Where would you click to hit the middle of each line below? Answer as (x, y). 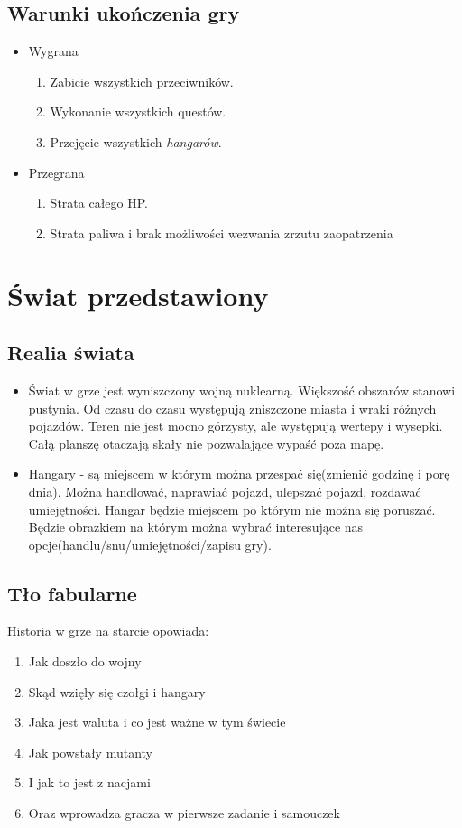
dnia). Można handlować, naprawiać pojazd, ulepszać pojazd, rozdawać (225, 491)
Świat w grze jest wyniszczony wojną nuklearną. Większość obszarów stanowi (242, 390)
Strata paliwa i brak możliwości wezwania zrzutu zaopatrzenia (222, 233)
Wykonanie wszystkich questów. (138, 112)
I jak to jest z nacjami (89, 782)
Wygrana (53, 51)
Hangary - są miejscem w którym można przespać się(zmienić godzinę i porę (239, 474)
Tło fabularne (72, 593)
